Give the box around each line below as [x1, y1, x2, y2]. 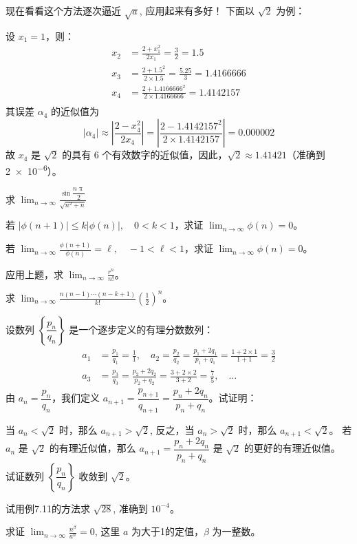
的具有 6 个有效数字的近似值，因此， [62, 147, 228, 162]
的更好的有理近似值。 [244, 441, 340, 455]
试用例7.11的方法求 [6, 501, 90, 515]
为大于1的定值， [131, 524, 204, 538]
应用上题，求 [6, 266, 63, 281]
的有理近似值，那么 [49, 441, 136, 455]
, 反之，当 [150, 422, 195, 437]
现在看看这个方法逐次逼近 [6, 3, 121, 17]
